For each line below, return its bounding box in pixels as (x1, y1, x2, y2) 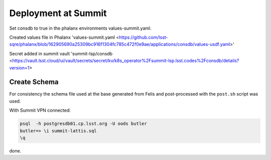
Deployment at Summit (9, 8, 107, 19)
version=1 (9, 64, 30, 70)
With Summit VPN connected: (9, 107, 71, 113)
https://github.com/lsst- (118, 34, 168, 40)
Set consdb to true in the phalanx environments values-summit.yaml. (9, 25, 152, 31)
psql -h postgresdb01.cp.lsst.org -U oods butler (20, 121, 148, 127)
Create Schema (9, 78, 59, 87)
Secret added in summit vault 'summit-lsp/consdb (9, 50, 113, 56)
